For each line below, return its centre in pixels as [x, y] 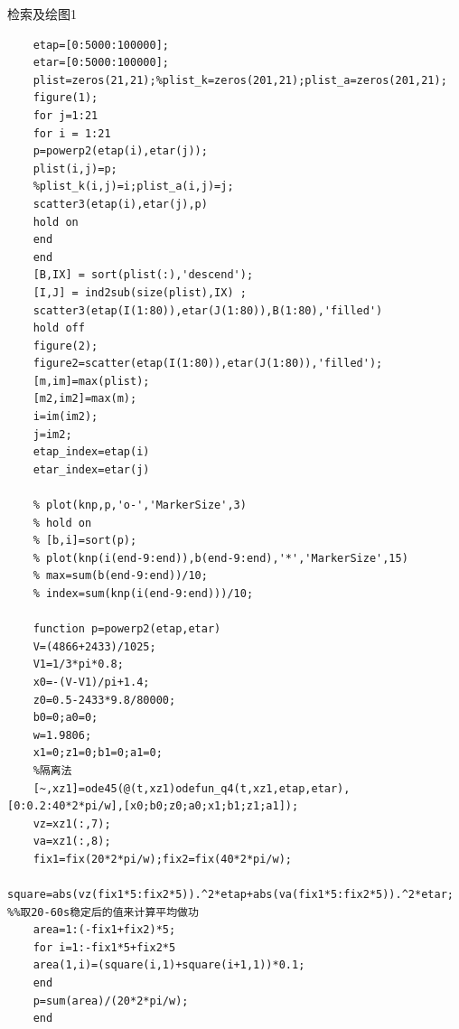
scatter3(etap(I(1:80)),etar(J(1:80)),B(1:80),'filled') [208, 310]
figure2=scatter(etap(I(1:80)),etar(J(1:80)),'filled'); [208, 364]
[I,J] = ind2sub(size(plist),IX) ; [140, 292]
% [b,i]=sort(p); [85, 541]
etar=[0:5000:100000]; [101, 63]
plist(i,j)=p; [75, 168]
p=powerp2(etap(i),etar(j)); [120, 151]
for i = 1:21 [72, 133]
